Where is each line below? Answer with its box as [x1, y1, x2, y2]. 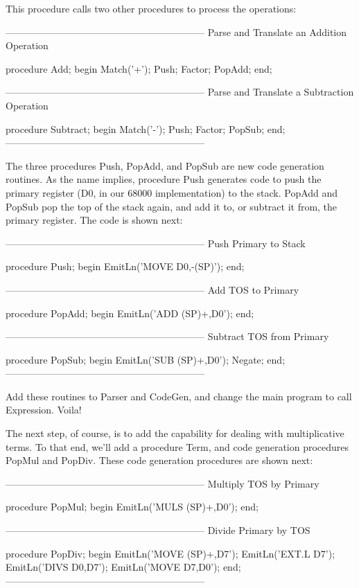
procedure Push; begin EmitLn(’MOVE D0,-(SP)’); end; [6, 259, 245, 274]
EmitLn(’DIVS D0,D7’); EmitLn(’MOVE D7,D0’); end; [6, 560, 241, 574]
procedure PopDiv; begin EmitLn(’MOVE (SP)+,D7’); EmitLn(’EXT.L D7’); [6, 546, 335, 560]
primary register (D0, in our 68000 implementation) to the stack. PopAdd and [6, 185, 338, 199]
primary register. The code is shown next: [6, 213, 183, 227]
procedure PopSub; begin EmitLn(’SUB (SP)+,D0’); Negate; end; [6, 352, 286, 366]
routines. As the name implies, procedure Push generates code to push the [6, 172, 322, 186]
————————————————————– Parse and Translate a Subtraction [6, 84, 354, 99]
